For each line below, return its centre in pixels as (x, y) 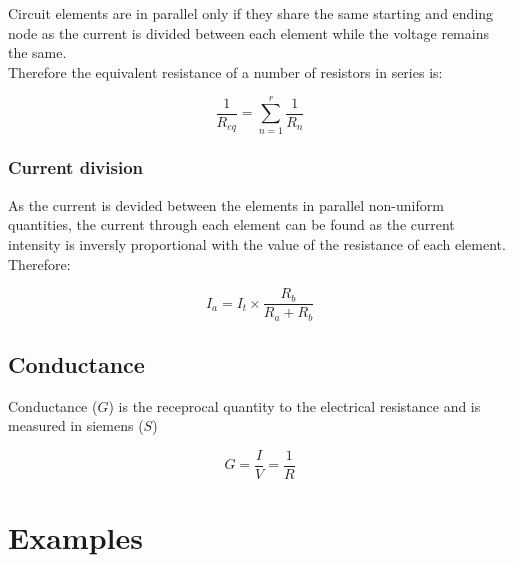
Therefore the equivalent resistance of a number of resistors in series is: (225, 71)
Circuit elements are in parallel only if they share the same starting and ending (251, 13)
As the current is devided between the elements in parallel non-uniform (226, 204)
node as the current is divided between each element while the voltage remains (248, 32)
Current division (76, 167)
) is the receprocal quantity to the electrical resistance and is (294, 405)
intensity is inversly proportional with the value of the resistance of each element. (257, 243)
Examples (75, 537)
